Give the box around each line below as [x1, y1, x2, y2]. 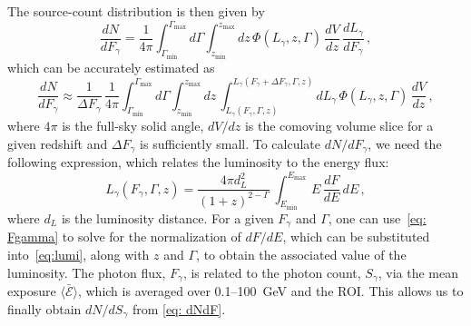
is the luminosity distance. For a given [61, 209, 274, 227]
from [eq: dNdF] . [132, 299, 226, 318]
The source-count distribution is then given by [7, 2, 265, 20]
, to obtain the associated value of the [196, 245, 407, 264]
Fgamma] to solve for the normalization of [7, 227, 241, 246]
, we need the [368, 134, 442, 153]
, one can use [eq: [328, 209, 427, 227]
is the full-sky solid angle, [62, 116, 204, 135]
